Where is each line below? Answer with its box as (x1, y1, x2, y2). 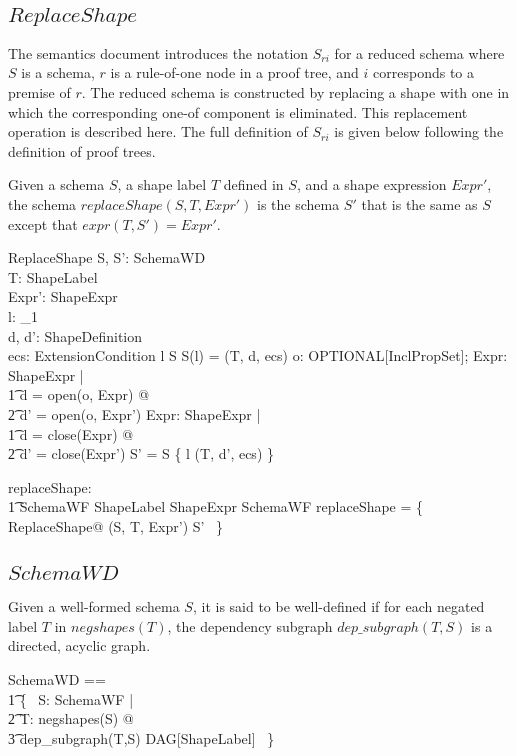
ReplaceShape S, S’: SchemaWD (8, 247, 206, 268)
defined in (223, 174, 284, 195)
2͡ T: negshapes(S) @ (8, 708, 134, 729)
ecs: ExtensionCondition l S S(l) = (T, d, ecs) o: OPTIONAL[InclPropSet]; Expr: (8, 345, 508, 366)
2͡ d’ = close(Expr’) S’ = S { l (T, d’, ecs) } (8, 443, 274, 464)
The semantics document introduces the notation (8, 42, 309, 63)
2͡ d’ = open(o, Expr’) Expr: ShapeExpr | (8, 403, 261, 424)
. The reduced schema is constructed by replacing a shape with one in (81, 82, 510, 102)
